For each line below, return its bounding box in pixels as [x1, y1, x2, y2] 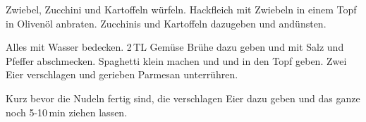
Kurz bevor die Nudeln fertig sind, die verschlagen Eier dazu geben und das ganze [6, 90, 360, 105]
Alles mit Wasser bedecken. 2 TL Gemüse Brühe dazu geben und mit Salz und [6, 39, 344, 54]
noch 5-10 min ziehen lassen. [6, 104, 128, 119]
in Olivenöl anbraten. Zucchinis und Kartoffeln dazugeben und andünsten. [6, 16, 327, 30]
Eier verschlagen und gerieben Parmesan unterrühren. [6, 67, 238, 82]
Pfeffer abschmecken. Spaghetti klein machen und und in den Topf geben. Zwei [6, 53, 347, 68]
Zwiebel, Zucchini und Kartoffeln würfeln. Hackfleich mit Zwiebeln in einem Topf [6, 2, 357, 16]
